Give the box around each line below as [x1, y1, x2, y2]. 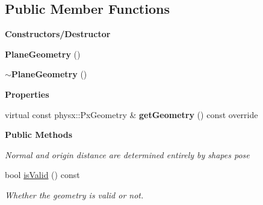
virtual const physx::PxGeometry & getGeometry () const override [5, 108, 258, 120]
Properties [5, 88, 49, 100]
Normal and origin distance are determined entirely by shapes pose [5, 148, 250, 161]
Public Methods [5, 128, 73, 141]
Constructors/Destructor [5, 28, 111, 40]
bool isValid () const [5, 168, 80, 181]
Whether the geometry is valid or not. [5, 188, 144, 201]
